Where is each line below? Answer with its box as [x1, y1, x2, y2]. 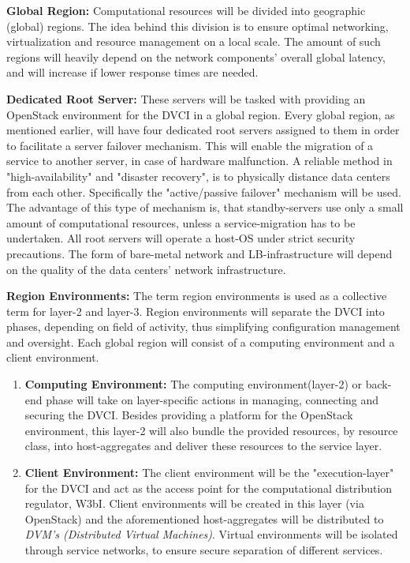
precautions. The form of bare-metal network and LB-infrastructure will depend [6, 245, 393, 261]
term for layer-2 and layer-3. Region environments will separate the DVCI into [6, 302, 385, 319]
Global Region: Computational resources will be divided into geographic [6, 2, 366, 18]
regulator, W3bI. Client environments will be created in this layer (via [24, 495, 364, 512]
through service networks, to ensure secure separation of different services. [24, 542, 383, 557]
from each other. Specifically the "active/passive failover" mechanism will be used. [6, 183, 401, 200]
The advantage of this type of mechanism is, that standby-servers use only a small [6, 199, 404, 216]
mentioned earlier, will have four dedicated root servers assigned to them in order [6, 122, 400, 138]
